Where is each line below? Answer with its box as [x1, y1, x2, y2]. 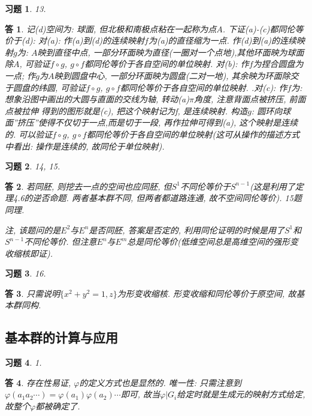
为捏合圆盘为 [253, 57, 304, 70]
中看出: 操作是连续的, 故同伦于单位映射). [5, 139, 165, 152]
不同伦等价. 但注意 [24, 235, 97, 248]
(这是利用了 [250, 180, 295, 192]
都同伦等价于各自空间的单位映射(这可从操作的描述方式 [86, 127, 300, 140]
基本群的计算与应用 [5, 328, 118, 347]
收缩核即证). [5, 247, 53, 259]
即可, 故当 [120, 388, 160, 400]
